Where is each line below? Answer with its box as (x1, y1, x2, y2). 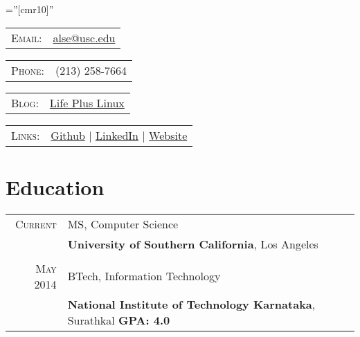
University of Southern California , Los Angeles (67, 235, 318, 252)
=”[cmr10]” (6, 2, 54, 16)
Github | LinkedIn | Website (51, 127, 188, 143)
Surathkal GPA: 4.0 (67, 311, 170, 328)
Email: (11, 29, 42, 46)
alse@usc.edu (53, 29, 116, 46)
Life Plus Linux (49, 94, 125, 111)
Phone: (11, 62, 44, 78)
